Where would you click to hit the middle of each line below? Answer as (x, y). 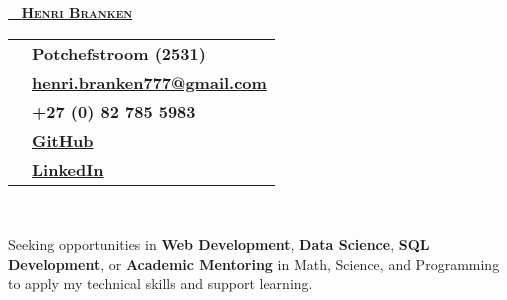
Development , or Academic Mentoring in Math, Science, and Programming (254, 263)
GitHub (63, 140)
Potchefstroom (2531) (119, 53)
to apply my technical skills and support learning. (160, 283)
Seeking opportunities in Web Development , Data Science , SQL (219, 244)
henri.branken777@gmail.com (149, 82)
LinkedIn (68, 169)
